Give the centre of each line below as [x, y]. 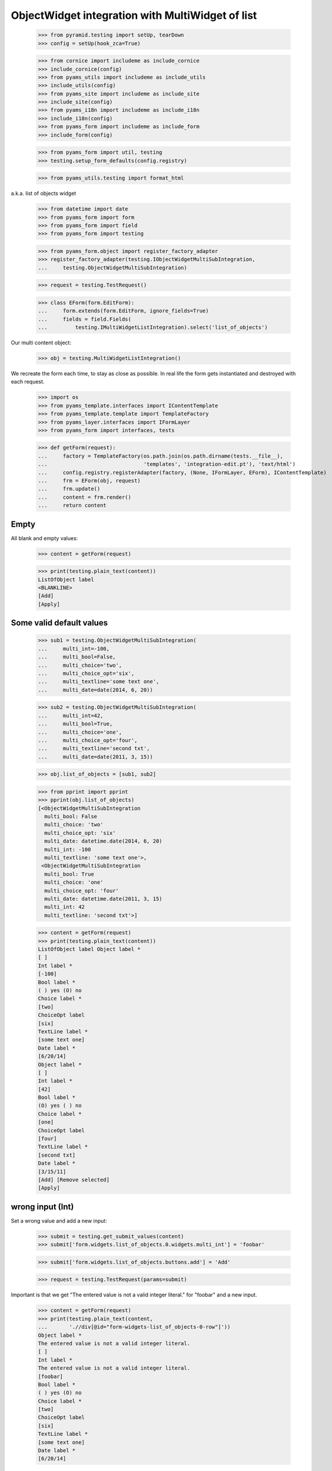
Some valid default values [59, 623]
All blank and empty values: [44, 538]
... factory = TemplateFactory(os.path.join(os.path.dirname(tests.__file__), [161, 456]
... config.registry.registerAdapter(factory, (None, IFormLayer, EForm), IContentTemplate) [182, 472]
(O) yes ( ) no [60, 1106]
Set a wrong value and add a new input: [59, 1220]
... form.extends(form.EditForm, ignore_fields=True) [123, 311]
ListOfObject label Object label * [89, 949]
